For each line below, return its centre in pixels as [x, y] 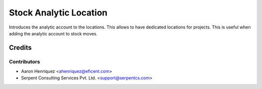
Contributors [25, 61]
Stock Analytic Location [58, 13]
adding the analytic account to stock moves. [53, 33]
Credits [20, 48]
